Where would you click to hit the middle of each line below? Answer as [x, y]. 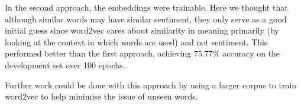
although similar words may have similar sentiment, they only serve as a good [146, 19]
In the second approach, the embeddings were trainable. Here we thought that [146, 7]
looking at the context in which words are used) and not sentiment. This [136, 42]
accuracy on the [251, 53]
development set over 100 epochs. [65, 64]
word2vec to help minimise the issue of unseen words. [101, 96]
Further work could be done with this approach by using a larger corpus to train [151, 85]
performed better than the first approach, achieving [98, 53]
